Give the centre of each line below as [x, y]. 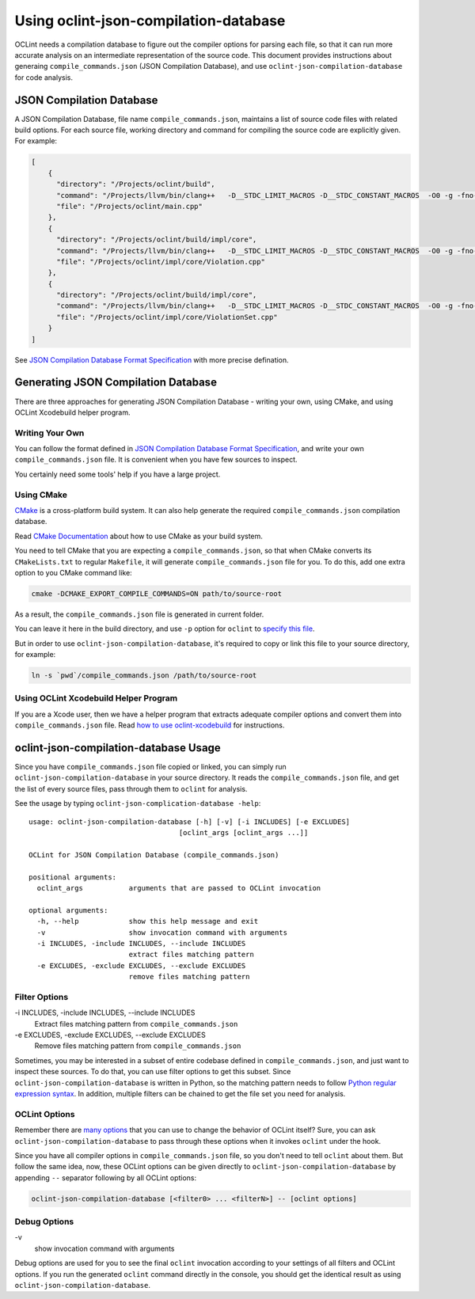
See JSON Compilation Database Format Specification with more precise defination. [152, 359]
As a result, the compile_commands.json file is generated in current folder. [139, 614]
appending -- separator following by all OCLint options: [106, 1177]
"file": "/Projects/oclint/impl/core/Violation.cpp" [161, 262]
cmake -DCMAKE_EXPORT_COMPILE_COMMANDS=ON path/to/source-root [157, 593]
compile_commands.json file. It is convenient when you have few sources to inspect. [156, 460]
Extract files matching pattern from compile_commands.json [136, 1024]
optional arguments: [68, 910]
